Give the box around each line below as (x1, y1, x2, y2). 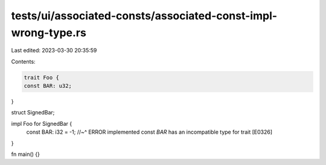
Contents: (11, 58, 36, 65)
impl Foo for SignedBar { (11, 120, 72, 127)
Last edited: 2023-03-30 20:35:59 (11, 47, 97, 54)
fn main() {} (11, 151, 40, 158)
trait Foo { (24, 74, 60, 81)
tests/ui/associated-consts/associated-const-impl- (11, 9, 278, 22)
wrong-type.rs (11, 26, 87, 39)
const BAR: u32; (24, 82, 72, 90)
